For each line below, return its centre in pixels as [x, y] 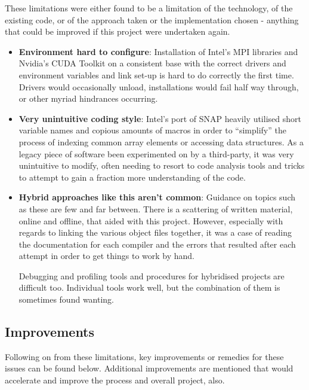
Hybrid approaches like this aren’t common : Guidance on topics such [157, 197]
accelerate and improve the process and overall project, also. [115, 380]
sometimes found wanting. [67, 299]
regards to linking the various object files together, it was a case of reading [155, 232]
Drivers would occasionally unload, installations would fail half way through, [159, 86]
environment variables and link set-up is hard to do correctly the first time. [156, 74]
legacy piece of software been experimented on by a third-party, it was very [156, 153]
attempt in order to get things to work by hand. [107, 256]
